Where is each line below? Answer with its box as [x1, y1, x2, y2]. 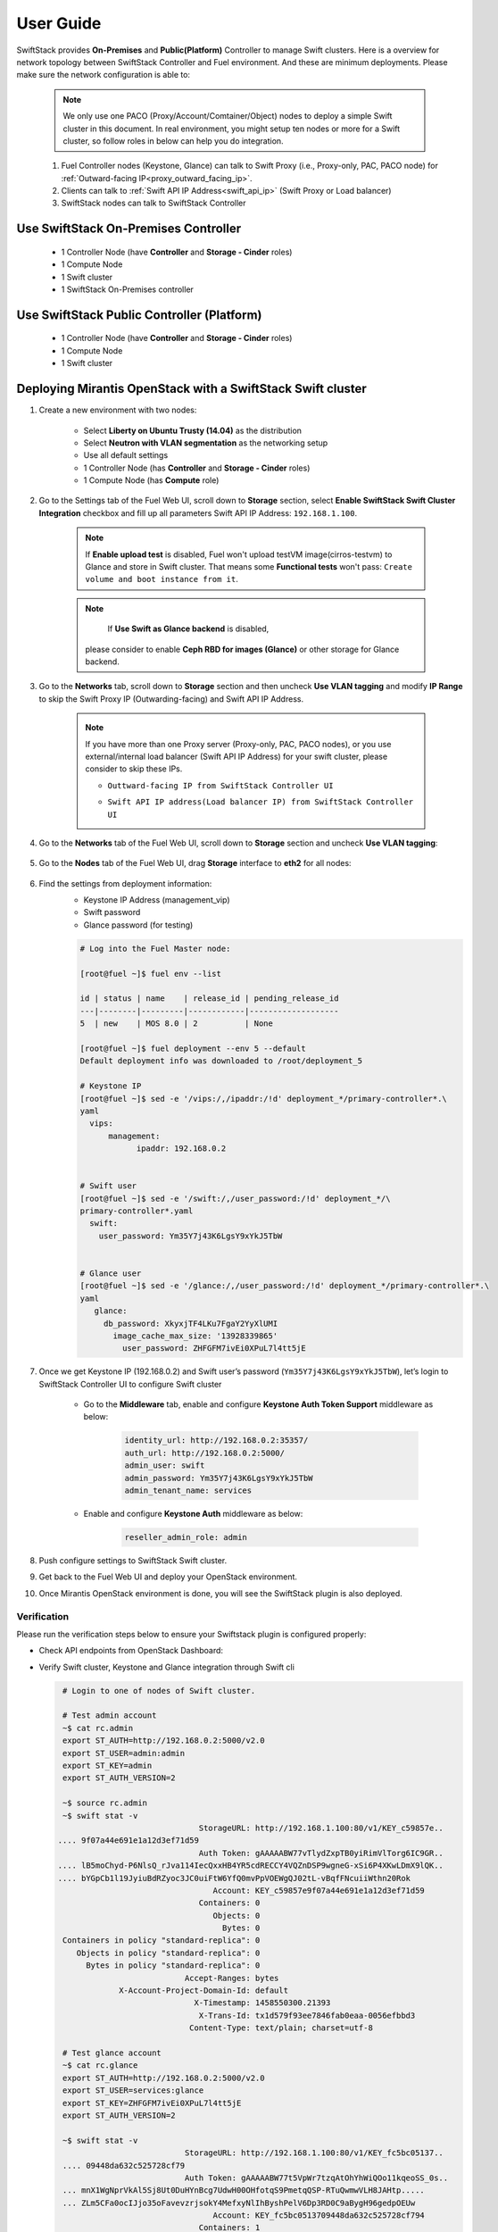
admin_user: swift [124, 1461, 205, 1470]
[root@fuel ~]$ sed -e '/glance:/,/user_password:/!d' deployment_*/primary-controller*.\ [79, 1281, 490, 1291]
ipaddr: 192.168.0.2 [136, 1144, 227, 1153]
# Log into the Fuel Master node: [79, 943, 231, 954]
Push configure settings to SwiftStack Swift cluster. [38, 1554, 228, 1566]
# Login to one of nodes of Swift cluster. [62, 1686, 256, 1695]
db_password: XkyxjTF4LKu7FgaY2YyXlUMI [103, 1318, 278, 1328]
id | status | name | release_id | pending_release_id [79, 994, 339, 1004]
